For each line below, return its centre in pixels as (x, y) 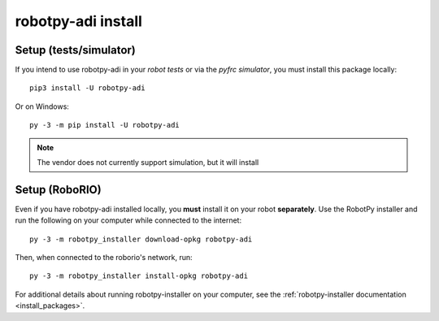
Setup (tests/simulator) (75, 50)
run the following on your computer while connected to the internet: (128, 220)
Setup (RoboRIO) (58, 190)
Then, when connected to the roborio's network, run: (104, 258)
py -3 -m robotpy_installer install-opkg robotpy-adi (139, 276)
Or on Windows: (42, 106)
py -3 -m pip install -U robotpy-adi (105, 125)
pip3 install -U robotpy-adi (87, 88)
